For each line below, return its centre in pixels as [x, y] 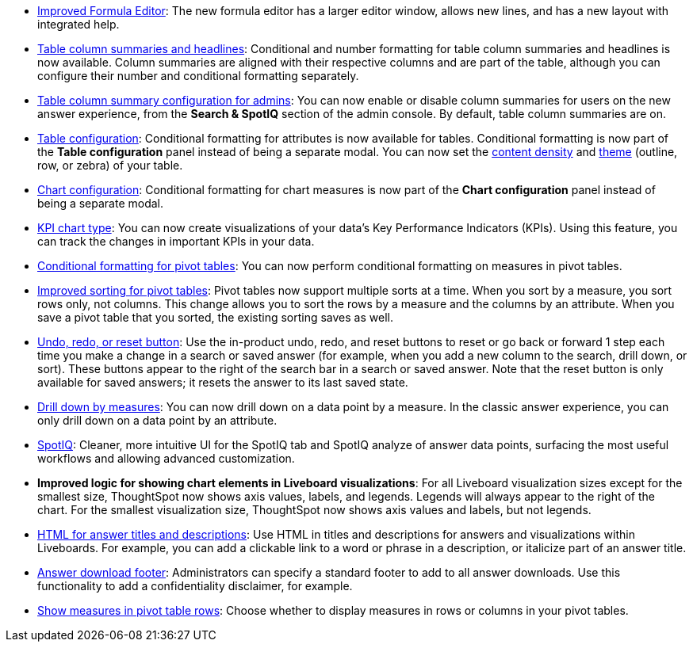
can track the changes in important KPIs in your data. [176, 241]
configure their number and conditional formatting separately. [198, 76]
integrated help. [78, 24]
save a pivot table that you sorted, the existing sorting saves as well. [215, 317]
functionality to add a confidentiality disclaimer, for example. [195, 586]
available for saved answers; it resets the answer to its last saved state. [223, 382]
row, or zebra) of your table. [110, 165]
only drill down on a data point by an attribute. [157, 420]
